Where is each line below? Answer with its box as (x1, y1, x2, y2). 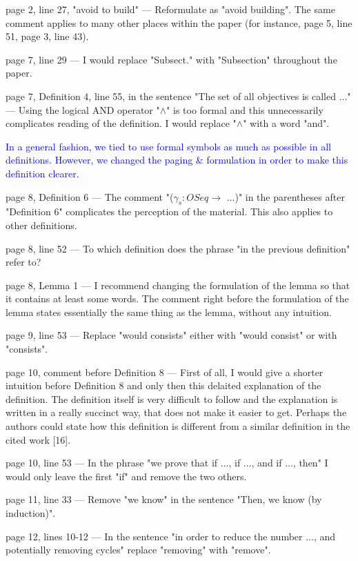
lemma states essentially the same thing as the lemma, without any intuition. (6, 304, 332, 319)
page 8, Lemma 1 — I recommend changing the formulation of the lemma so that (6, 277, 350, 292)
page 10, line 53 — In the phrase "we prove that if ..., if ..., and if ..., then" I (6, 455, 328, 470)
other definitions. (6, 217, 77, 232)
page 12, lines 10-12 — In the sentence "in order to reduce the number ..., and (6, 529, 336, 543)
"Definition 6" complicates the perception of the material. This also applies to (6, 204, 333, 219)
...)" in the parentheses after (226, 189, 345, 204)
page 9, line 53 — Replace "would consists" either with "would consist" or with (6, 328, 337, 342)
